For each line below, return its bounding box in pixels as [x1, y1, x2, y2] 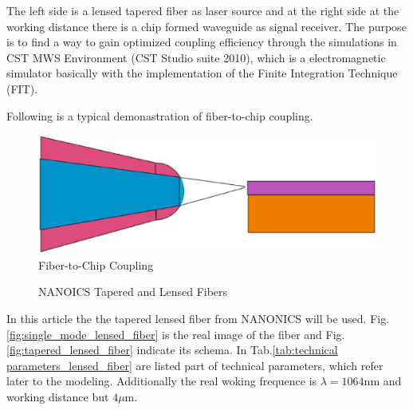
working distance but [6, 388, 109, 404]
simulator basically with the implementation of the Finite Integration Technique [6, 65, 398, 81]
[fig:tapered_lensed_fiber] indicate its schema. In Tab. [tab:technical [6, 341, 338, 358]
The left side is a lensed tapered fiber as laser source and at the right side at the [6, 2, 399, 18]
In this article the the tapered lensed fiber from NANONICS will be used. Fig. [6, 310, 390, 326]
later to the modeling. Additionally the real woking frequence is [6, 373, 317, 389]
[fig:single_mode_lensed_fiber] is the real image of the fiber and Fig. [6, 325, 345, 342]
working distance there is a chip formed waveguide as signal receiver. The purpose [6, 18, 407, 34]
